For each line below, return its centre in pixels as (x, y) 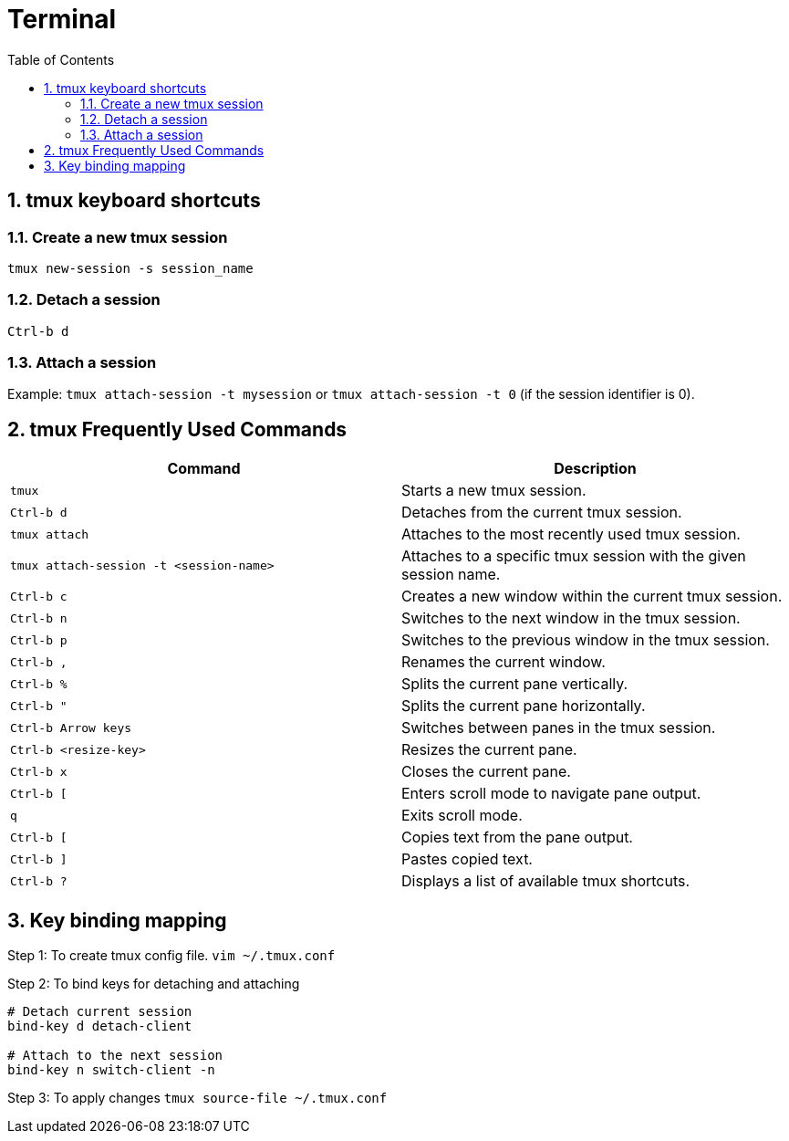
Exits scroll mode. (462, 816)
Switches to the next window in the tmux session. (571, 618)
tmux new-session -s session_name (130, 268)
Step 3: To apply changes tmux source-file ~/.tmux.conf (197, 1098)
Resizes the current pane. (489, 750)
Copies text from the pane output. (517, 837)
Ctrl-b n (39, 618)
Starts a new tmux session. (494, 491)
